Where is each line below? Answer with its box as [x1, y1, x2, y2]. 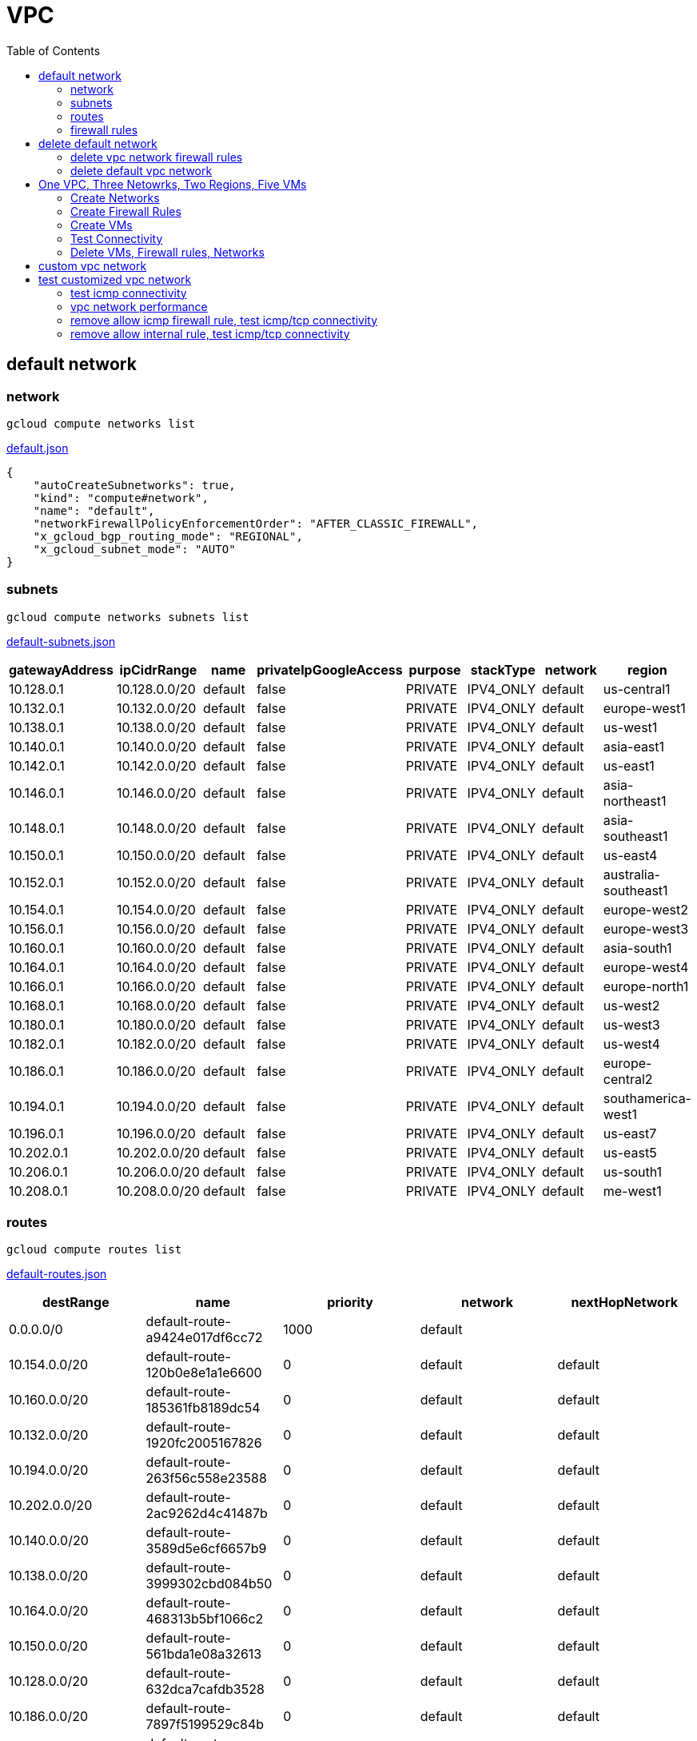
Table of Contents [6, 43, 101, 58]
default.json [6, 440, 69, 455]
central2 [603, 1070, 653, 1087]
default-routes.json [6, 1267, 107, 1281]
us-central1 [603, 680, 671, 697]
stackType [470, 661, 536, 678]
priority [327, 1294, 373, 1311]
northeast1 [603, 792, 667, 809]
